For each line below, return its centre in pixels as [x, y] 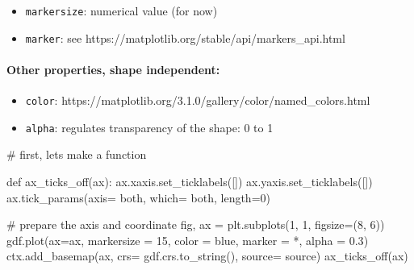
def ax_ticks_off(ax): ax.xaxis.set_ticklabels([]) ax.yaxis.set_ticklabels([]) [190, 182]
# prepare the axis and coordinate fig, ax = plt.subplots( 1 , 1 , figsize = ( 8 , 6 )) [196, 224]
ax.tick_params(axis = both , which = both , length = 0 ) [139, 197]
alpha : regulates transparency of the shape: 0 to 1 [149, 127]
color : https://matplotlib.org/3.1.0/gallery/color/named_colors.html [198, 100]
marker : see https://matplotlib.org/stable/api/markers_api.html [185, 37]
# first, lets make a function [77, 154]
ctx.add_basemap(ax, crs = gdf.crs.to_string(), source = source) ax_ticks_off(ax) [207, 256]
